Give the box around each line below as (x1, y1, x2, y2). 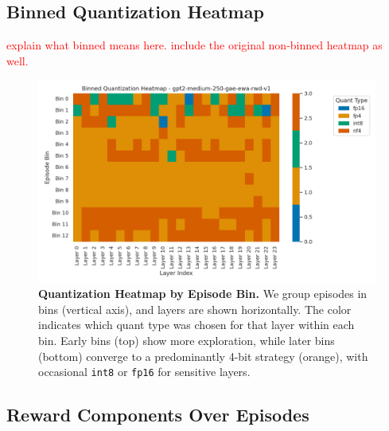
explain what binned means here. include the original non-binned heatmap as (6, 37, 383, 53)
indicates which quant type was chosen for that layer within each (38, 316, 355, 333)
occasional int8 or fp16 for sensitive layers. (38, 363, 251, 380)
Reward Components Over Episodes (6, 402, 309, 427)
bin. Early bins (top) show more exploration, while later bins (38, 332, 335, 348)
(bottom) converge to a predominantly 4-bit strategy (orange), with (38, 347, 368, 364)
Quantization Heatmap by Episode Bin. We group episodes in (38, 285, 368, 302)
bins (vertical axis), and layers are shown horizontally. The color (38, 300, 352, 317)
